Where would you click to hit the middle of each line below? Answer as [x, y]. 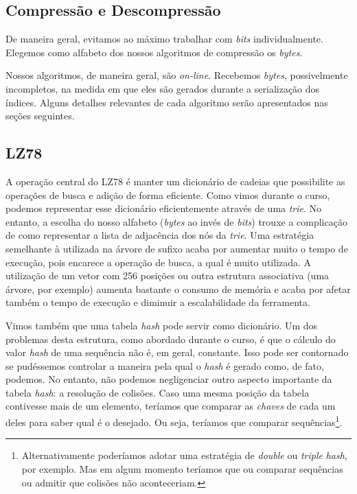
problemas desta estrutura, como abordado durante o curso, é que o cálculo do [171, 339]
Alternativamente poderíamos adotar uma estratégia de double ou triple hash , [184, 455]
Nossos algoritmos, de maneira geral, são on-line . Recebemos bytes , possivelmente [177, 75]
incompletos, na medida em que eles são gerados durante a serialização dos [163, 88]
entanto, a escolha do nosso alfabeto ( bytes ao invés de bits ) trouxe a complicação [176, 221]
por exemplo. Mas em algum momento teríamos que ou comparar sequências [182, 468]
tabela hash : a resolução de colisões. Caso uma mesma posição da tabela [158, 392]
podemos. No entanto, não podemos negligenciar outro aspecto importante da [169, 379]
